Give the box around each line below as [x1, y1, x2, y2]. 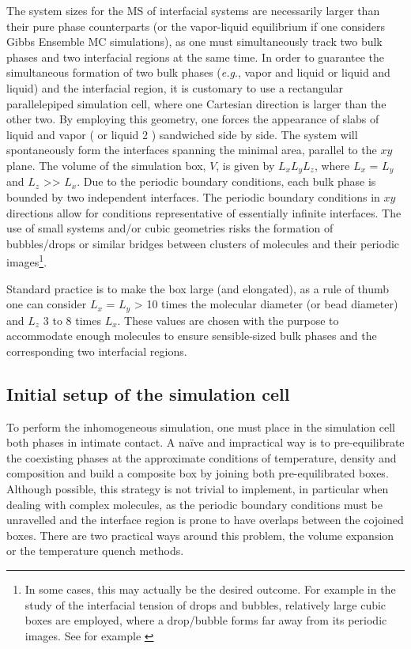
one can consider [6, 296, 87, 312]
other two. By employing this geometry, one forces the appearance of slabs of [6, 111, 379, 127]
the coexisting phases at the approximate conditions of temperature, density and [6, 449, 397, 466]
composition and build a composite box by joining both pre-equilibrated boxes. [6, 465, 389, 481]
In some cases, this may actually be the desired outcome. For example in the [25, 580, 396, 597]
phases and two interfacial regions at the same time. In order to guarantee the [6, 48, 385, 65]
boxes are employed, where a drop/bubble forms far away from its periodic [25, 612, 387, 628]
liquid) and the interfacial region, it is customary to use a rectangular [6, 79, 343, 96]
